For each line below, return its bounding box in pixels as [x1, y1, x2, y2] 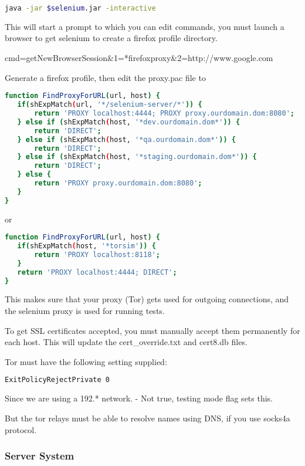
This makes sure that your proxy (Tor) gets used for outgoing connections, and [5, 293, 289, 305]
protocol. [5, 423, 37, 435]
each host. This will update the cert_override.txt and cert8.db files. [5, 336, 248, 348]
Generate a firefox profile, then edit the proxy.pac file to [5, 71, 206, 83]
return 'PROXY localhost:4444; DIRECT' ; [17, 268, 177, 276]
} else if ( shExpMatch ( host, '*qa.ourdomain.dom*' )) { [17, 135, 236, 144]
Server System [5, 448, 74, 463]
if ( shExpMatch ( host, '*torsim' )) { [17, 242, 156, 251]
